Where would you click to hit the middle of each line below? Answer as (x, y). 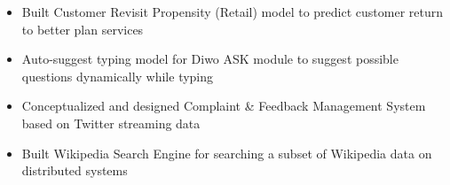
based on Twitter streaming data (111, 123)
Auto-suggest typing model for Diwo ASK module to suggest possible (210, 59)
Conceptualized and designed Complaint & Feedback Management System (224, 106)
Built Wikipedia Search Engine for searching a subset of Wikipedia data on (227, 153)
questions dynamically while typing (118, 76)
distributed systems (75, 170)
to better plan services (83, 29)
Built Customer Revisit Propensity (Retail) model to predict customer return (233, 12)
